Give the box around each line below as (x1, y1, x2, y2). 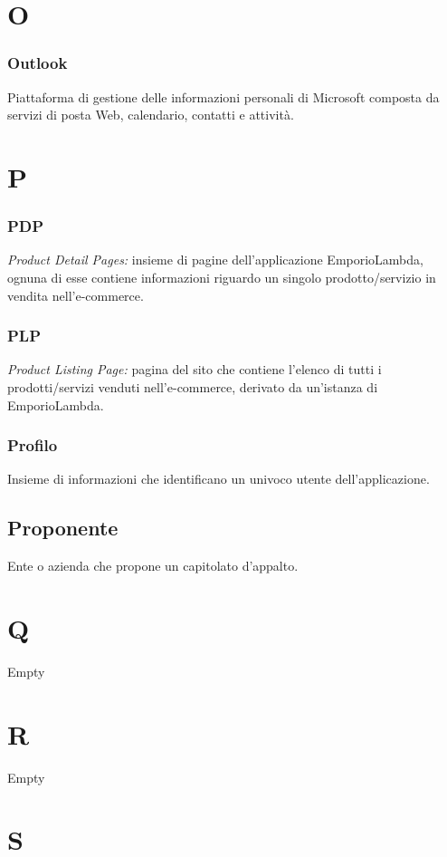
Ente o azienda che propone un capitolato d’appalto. (7, 556, 299, 575)
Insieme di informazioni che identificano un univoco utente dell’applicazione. (7, 469, 430, 488)
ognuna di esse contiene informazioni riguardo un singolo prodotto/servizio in (7, 267, 436, 286)
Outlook (7, 52, 68, 74)
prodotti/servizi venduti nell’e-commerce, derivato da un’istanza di (7, 377, 378, 396)
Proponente (7, 514, 119, 542)
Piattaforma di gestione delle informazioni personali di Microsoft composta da (7, 87, 440, 106)
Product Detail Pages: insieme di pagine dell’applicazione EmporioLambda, (7, 250, 423, 269)
